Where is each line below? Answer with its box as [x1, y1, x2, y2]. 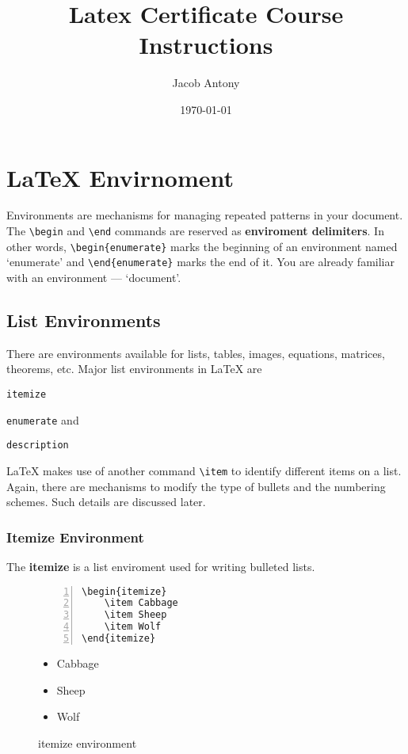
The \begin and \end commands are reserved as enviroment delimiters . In [6, 223, 384, 239]
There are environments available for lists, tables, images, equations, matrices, [6, 345, 385, 361]
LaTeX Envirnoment [6, 161, 235, 193]
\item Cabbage [104, 597, 178, 609]
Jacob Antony [172, 74, 240, 91]
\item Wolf [104, 621, 162, 633]
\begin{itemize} [82, 585, 167, 597]
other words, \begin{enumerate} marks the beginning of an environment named [6, 238, 398, 254]
